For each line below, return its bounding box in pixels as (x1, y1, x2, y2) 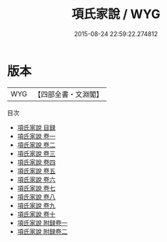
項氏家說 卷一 (17, 132, 56, 140)
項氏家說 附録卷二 (17, 227, 68, 236)
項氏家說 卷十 (17, 209, 56, 218)
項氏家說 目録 (17, 123, 56, 132)
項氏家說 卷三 (17, 149, 56, 157)
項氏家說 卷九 (17, 201, 56, 209)
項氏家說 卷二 (17, 140, 56, 149)
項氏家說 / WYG (71, 6, 161, 22)
